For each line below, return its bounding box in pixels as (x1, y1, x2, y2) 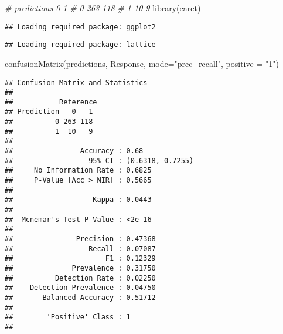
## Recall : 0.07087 (5, 244, 156, 253)
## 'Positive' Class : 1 (5, 313, 131, 322)
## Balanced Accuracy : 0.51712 (5, 293, 156, 302)
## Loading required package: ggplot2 (5, 22, 156, 31)
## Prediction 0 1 (5, 107, 93, 116)
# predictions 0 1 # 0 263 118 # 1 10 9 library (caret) (5, 2, 201, 14)
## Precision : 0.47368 (5, 235, 156, 243)
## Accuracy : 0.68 (5, 147, 144, 156)
